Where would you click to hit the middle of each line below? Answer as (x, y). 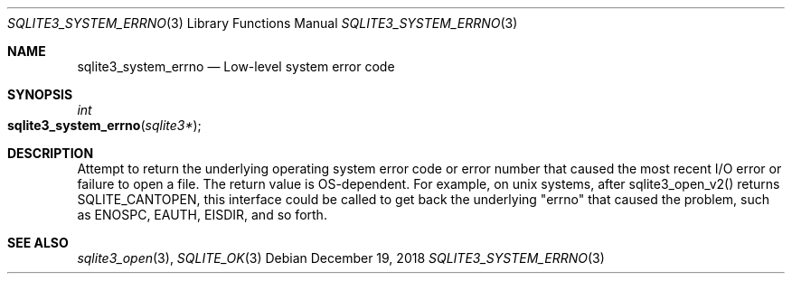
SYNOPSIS (40, 94)
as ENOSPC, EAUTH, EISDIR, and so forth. (202, 215)
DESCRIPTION (51, 153)
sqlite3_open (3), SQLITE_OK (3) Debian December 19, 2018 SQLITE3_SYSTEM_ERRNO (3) (341, 258)
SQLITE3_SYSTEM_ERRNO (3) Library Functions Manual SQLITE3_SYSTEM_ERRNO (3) (263, 23)
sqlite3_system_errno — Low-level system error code (236, 66)
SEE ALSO (38, 243)
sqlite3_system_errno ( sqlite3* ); (104, 125)
